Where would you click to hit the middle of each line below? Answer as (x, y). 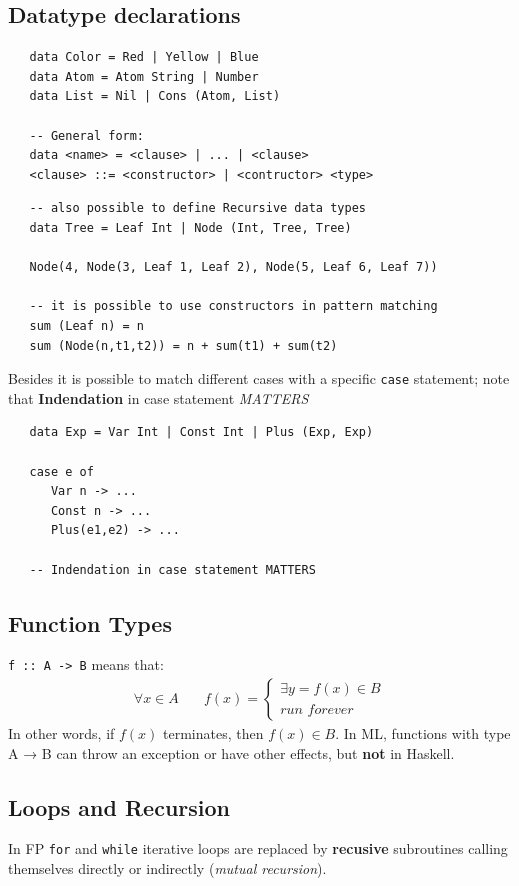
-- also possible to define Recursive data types (197, 208)
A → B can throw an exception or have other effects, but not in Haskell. (231, 752)
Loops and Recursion (119, 806)
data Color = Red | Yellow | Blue (144, 57)
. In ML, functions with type (423, 733)
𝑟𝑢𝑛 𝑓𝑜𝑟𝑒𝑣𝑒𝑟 (317, 709)
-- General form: (87, 135)
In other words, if (61, 733)
